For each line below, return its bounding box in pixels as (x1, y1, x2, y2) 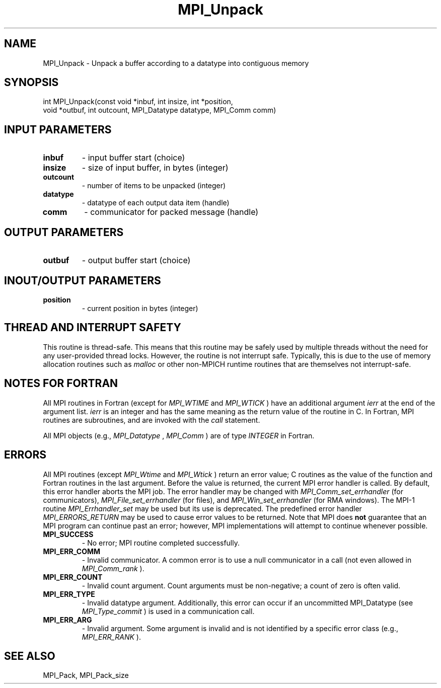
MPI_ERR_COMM (43, 547, 101, 556)
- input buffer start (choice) (82, 152, 185, 163)
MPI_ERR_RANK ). (82, 632, 141, 641)
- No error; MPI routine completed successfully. (82, 538, 240, 547)
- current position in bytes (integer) (82, 303, 198, 313)
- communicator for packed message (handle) (84, 207, 259, 217)
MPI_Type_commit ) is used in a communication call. (82, 606, 255, 616)
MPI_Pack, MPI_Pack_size (43, 671, 129, 680)
